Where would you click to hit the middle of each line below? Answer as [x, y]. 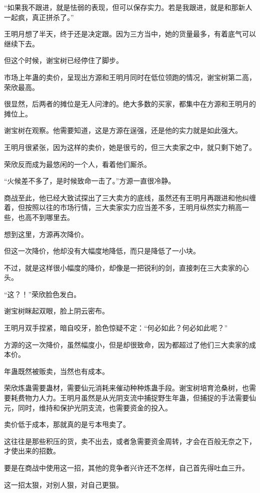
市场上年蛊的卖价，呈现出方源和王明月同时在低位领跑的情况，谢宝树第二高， [130, 77]
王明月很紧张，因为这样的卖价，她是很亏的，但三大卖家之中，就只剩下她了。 [130, 147]
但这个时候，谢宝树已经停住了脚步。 [63, 60]
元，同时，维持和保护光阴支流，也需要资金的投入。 [88, 407]
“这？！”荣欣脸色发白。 [42, 294]
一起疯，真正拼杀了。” [39, 17]
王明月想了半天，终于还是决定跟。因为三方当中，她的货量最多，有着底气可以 [130, 34]
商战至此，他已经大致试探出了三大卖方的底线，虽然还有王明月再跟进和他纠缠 [130, 197]
